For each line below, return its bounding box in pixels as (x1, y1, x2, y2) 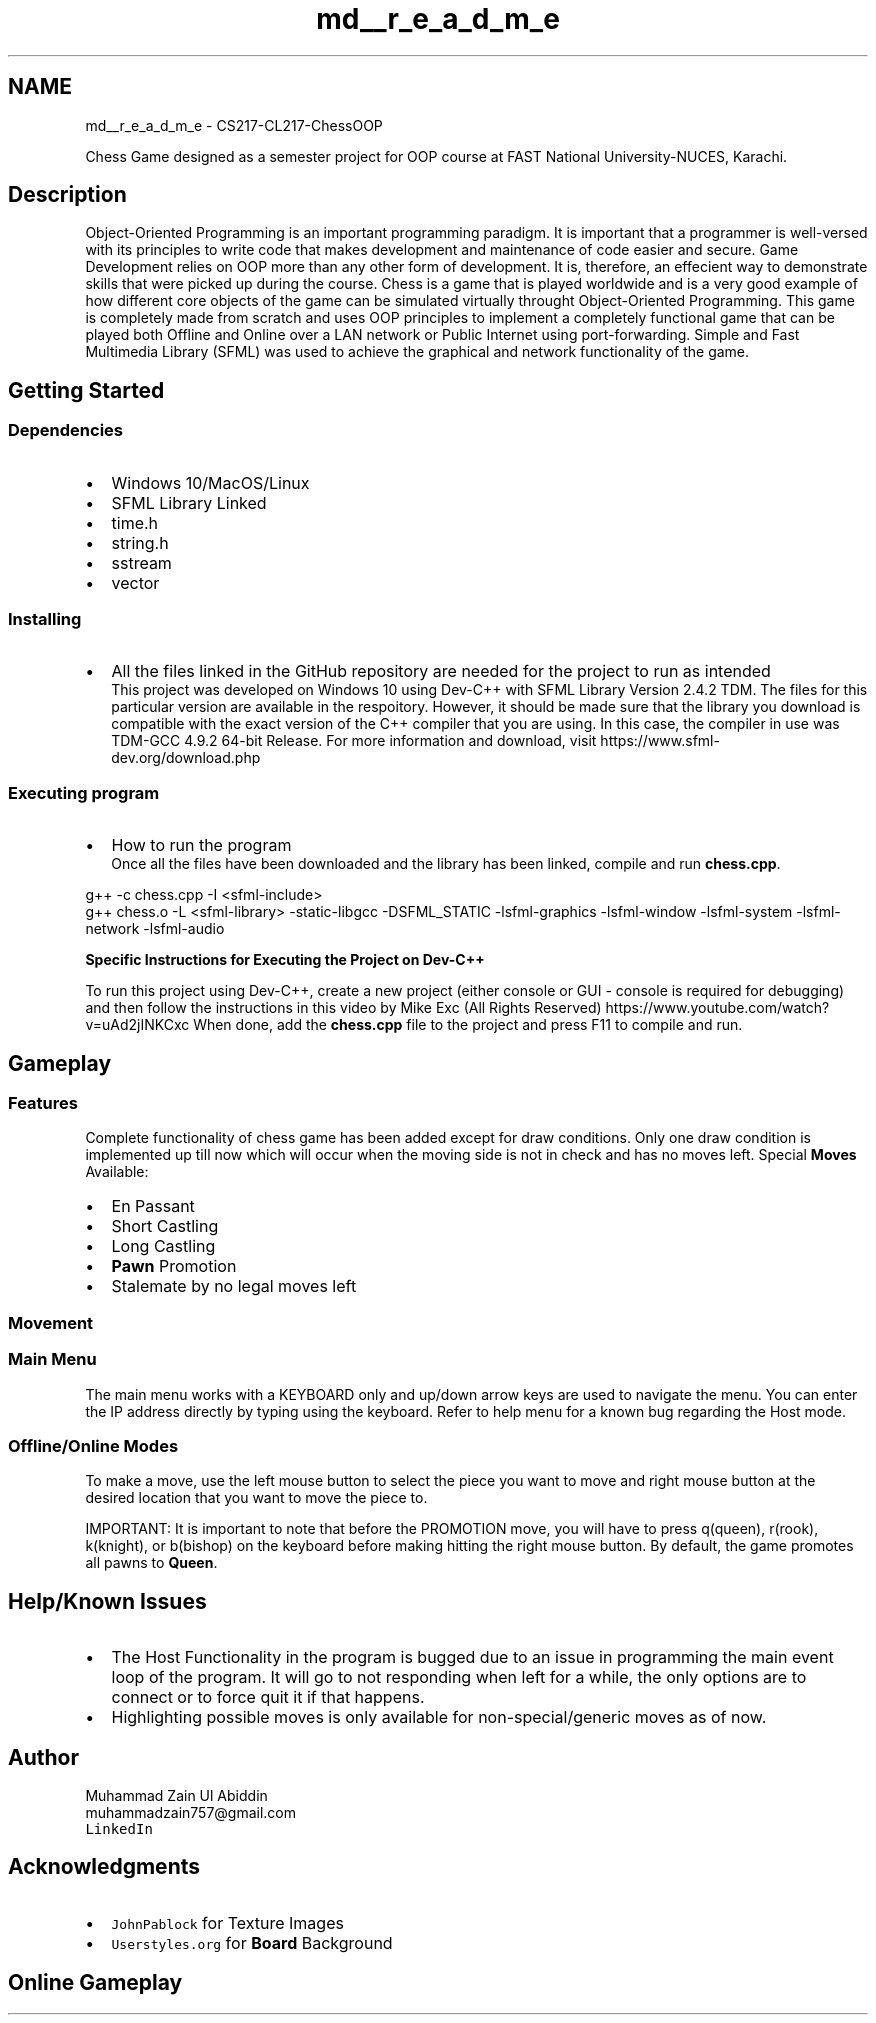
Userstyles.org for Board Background (111, 1932, 393, 1953)
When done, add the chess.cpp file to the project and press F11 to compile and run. (193, 1016, 743, 1034)
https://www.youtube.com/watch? (605, 999, 830, 1017)
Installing (8, 609, 82, 630)
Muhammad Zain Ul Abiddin (85, 1786, 268, 1804)
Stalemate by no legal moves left (111, 1276, 357, 1297)
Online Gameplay (8, 1970, 183, 1996)
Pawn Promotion (111, 1256, 237, 1277)
